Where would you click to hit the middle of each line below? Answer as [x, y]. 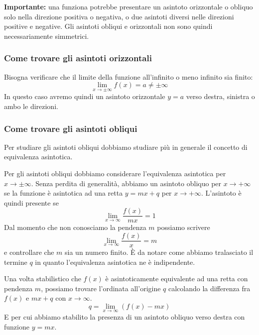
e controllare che [29, 252]
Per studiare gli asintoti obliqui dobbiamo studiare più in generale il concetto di [126, 147]
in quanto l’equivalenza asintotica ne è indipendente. [115, 262]
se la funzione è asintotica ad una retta [64, 193]
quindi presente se [31, 202]
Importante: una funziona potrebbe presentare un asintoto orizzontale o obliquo [129, 6]
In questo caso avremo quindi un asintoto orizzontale [85, 96]
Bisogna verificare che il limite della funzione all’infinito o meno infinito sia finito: [129, 76]
